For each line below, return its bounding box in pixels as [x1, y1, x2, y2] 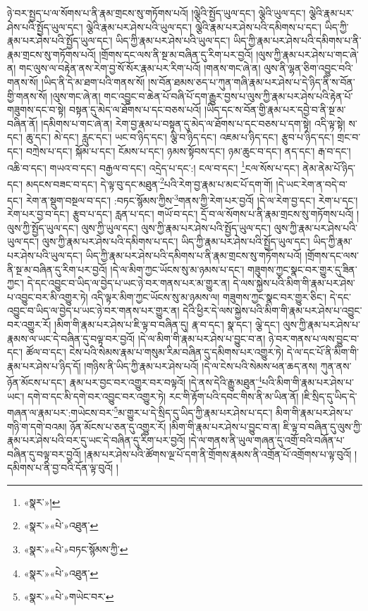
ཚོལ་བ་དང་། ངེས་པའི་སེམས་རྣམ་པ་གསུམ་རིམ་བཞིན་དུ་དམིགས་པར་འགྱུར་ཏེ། [25, 345, 284, 359]
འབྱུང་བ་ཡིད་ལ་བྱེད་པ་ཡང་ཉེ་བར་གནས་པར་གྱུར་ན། [7, 303, 180, 318]
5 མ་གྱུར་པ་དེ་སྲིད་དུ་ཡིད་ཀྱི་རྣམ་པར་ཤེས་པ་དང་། [114, 403, 273, 419]
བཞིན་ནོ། [7, 116, 38, 130]
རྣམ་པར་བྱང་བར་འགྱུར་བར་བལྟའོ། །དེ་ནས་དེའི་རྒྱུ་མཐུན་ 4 [69, 373, 262, 390]
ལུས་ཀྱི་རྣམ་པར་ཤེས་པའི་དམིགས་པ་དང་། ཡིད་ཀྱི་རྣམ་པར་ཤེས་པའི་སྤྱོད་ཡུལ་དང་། [42, 234, 310, 249]
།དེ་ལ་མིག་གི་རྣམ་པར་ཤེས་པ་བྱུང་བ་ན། [137, 331, 266, 345]
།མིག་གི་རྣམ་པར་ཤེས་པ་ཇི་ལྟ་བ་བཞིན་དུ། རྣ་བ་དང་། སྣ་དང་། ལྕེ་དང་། [54, 317, 280, 332]
